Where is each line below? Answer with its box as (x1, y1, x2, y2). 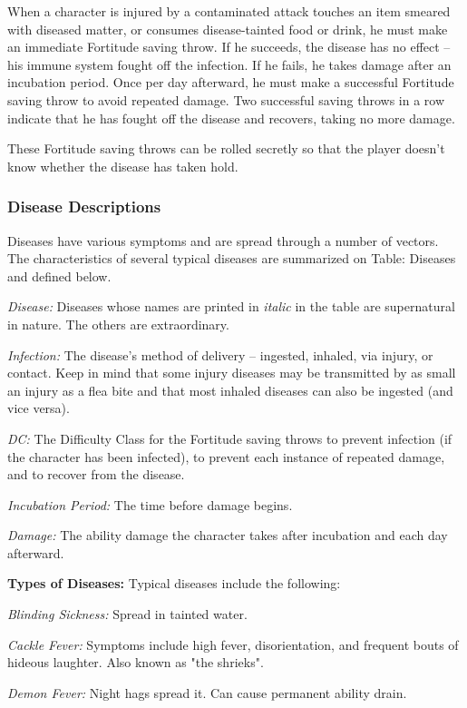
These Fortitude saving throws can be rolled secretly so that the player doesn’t (7, 139, 445, 158)
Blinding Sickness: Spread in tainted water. (7, 605, 248, 624)
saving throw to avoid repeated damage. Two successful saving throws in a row (7, 90, 445, 109)
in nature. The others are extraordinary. (7, 314, 229, 333)
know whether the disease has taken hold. (7, 156, 238, 175)
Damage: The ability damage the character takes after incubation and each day (7, 526, 448, 545)
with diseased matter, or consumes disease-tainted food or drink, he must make (7, 19, 448, 38)
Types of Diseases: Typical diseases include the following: (7, 574, 341, 593)
